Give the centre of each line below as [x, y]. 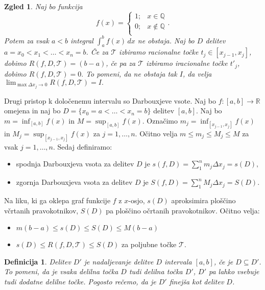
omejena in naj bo [32, 111]
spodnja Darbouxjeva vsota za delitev [75, 164]
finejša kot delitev [197, 282]
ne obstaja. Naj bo [166, 40]
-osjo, [137, 200]
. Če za [97, 52]
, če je [223, 261]
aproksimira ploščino [203, 200]
